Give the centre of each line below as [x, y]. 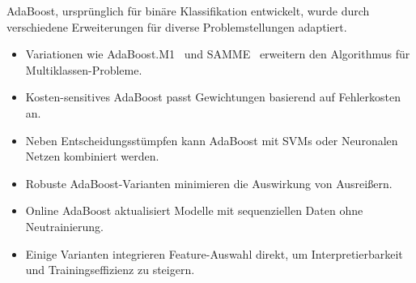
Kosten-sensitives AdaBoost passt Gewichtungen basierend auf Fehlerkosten [213, 97]
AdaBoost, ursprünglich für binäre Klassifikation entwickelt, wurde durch [188, 11]
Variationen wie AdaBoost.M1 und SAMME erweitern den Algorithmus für [218, 54]
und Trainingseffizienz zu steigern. [110, 270]
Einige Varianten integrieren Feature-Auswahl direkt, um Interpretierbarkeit [214, 253]
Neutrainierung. [64, 226]
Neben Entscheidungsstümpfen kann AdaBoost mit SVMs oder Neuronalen [212, 140]
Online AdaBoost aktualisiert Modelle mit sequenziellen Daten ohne [194, 210]
